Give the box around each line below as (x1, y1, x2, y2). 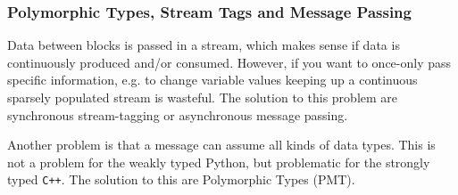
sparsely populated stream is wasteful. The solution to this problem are (7, 88, 398, 106)
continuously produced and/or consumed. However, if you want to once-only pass (7, 53, 452, 71)
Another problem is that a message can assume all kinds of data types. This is (7, 135, 436, 154)
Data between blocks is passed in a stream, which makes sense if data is (7, 36, 400, 54)
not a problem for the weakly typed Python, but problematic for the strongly (7, 152, 430, 171)
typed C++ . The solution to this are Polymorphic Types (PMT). (7, 170, 355, 189)
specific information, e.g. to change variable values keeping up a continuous (7, 70, 418, 89)
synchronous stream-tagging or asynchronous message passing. (7, 105, 348, 124)
